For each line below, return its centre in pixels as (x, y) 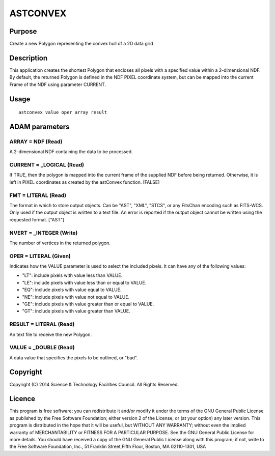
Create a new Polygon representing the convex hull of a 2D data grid (81, 44)
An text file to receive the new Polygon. (51, 334)
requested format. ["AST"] (37, 219)
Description (29, 58)
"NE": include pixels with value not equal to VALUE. (76, 297)
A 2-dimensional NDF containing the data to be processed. (71, 152)
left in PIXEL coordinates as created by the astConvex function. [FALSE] (85, 182)
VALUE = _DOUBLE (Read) (42, 348)
